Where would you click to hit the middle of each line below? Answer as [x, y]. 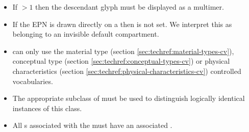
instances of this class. [47, 108]
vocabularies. [33, 81]
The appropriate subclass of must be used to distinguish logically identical [129, 98]
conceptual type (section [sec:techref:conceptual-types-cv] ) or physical [121, 61]
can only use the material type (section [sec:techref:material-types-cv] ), [123, 51]
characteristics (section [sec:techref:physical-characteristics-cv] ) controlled [127, 71]
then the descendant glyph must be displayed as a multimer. [130, 7]
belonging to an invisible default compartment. [86, 34]
